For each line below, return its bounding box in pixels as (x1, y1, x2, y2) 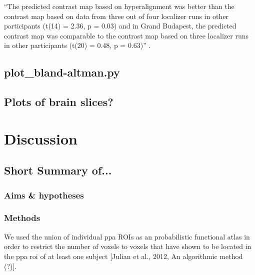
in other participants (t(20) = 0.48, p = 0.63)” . (4, 40, 151, 50)
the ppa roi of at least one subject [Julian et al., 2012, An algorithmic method (4, 250, 243, 261)
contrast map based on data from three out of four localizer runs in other (4, 10, 228, 21)
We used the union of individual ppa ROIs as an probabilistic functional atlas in (4, 231, 250, 241)
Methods (4, 211, 40, 224)
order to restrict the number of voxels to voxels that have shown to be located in (4, 241, 251, 251)
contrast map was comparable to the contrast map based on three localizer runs (4, 30, 249, 40)
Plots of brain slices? (4, 94, 113, 109)
